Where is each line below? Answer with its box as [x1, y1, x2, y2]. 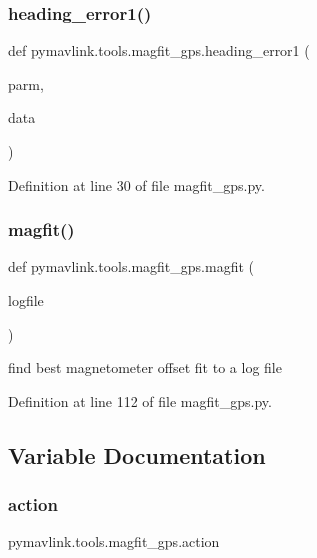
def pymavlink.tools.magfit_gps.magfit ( [8, 256, 254, 277]
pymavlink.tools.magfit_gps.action [8, 531, 220, 552]
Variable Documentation [8, 439, 266, 470]
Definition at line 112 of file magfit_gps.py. [8, 390, 272, 411]
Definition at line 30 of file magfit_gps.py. [8, 174, 265, 195]
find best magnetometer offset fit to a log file [8, 357, 282, 378]
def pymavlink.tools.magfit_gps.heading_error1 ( [8, 40, 310, 61]
